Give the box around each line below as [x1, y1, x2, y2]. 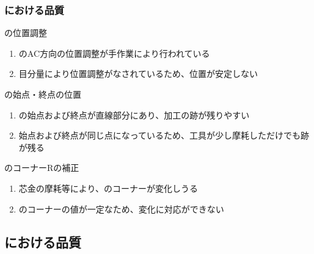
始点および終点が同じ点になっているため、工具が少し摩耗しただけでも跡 [18, 129, 310, 142]
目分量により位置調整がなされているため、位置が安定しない [18, 67, 258, 80]
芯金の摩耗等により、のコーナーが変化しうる [18, 181, 198, 194]
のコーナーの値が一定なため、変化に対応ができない [18, 202, 224, 215]
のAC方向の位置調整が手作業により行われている [18, 46, 210, 59]
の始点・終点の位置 [4, 88, 81, 100]
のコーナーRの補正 [4, 161, 79, 174]
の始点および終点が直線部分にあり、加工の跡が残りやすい [18, 108, 250, 121]
